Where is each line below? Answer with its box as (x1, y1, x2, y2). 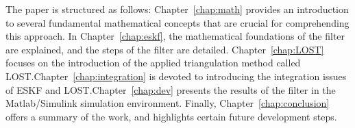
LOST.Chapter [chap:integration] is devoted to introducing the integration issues (5, 68, 347, 83)
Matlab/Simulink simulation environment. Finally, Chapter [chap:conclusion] (5, 96, 330, 110)
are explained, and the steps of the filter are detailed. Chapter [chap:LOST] (5, 42, 324, 56)
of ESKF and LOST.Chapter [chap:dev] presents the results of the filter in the (5, 82, 336, 97)
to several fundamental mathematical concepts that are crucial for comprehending (5, 15, 350, 29)
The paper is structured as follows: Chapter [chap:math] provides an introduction (5, 2, 349, 16)
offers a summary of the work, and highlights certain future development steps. (5, 109, 337, 123)
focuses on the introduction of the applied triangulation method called (5, 55, 301, 70)
